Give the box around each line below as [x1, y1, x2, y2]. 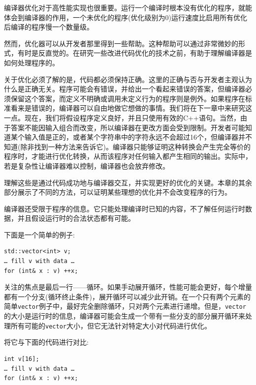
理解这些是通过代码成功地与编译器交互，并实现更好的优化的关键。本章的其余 [4, 177, 252, 187]
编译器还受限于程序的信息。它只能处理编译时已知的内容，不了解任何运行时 [4, 203, 245, 213]
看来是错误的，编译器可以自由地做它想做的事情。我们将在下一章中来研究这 [10, 103, 252, 113]
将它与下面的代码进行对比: [4, 337, 89, 347]
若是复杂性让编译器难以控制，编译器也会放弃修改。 [4, 160, 169, 171]
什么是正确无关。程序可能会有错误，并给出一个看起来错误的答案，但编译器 [4, 84, 245, 94]
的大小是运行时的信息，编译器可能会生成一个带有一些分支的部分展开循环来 [4, 311, 245, 321]
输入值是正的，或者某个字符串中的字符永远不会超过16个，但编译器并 [24, 132, 245, 142]
